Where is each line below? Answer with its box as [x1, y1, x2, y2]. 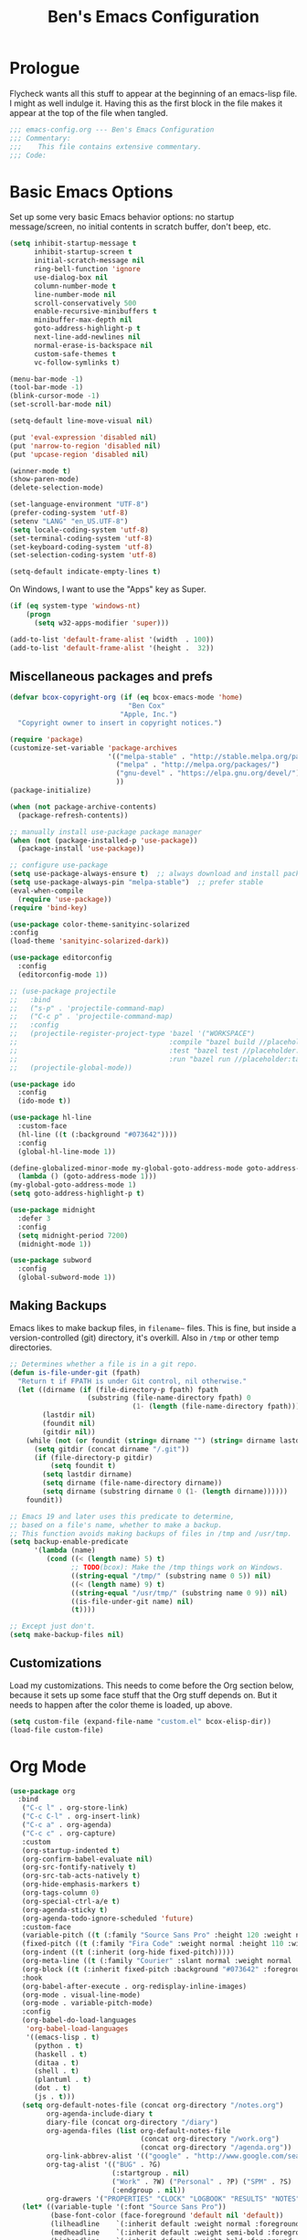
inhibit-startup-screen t [33, 248, 132, 257]
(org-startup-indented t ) [21, 1845, 121, 1855]
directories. [9, 1341, 53, 1353]
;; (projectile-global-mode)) [9, 1062, 132, 1072]
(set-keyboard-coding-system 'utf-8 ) [9, 542, 153, 552]
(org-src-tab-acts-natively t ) [21, 1871, 142, 1881]
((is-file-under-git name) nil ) [70, 1597, 195, 1606]
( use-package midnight [9, 1206, 96, 1215]
